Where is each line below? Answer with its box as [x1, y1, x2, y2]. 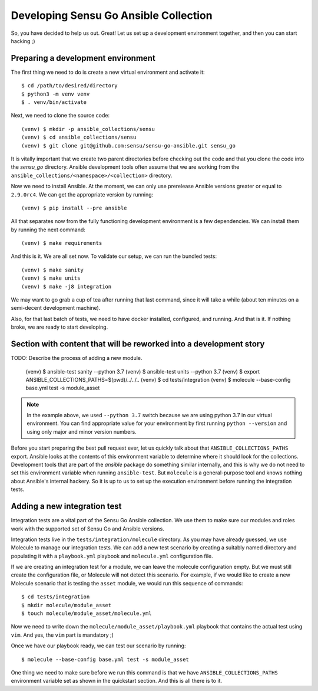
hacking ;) [11, 37, 35, 44]
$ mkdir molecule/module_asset [21, 602, 112, 608]
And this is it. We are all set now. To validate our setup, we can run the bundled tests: [11, 253, 217, 260]
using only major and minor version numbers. [26, 428, 137, 435]
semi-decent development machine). [11, 304, 101, 312]
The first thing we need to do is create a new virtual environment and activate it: [11, 68, 206, 76]
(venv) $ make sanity [21, 266, 84, 273]
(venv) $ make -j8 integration [21, 283, 112, 290]
